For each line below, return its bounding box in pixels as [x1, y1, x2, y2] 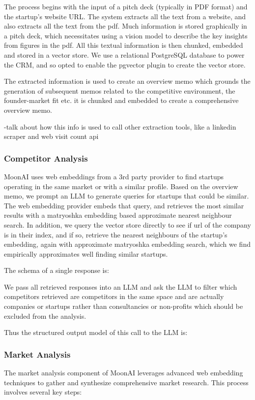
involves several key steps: [4, 387, 82, 397]
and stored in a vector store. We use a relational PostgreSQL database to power [4, 49, 245, 60]
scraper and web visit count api [4, 131, 99, 141]
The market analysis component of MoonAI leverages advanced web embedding [4, 367, 243, 378]
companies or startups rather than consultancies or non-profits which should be [4, 301, 243, 311]
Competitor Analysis [4, 152, 88, 164]
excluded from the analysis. [4, 310, 86, 321]
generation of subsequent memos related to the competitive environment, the [4, 85, 235, 96]
